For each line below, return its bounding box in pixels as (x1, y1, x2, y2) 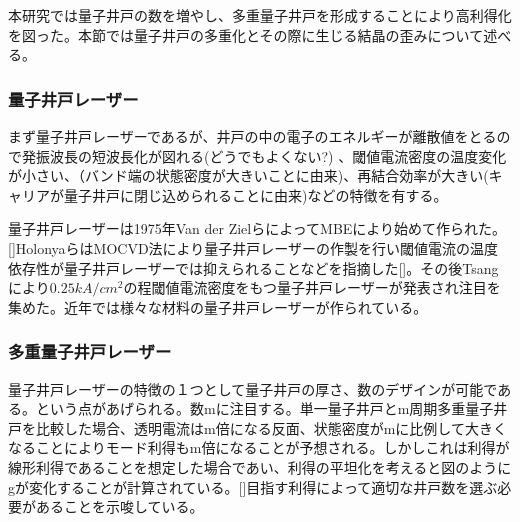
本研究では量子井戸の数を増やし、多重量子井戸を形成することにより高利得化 (8, 5, 512, 25)
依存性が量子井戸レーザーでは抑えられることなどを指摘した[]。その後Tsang (8, 257, 499, 278)
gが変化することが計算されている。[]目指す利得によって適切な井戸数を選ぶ (8, 476, 498, 497)
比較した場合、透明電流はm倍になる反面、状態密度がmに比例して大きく (35, 417, 507, 438)
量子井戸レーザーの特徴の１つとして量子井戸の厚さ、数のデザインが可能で (8, 378, 498, 399)
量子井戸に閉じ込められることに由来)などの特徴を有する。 (63, 184, 448, 205)
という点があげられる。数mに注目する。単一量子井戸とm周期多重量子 (35, 398, 494, 419)
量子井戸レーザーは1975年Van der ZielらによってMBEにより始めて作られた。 (8, 218, 507, 239)
